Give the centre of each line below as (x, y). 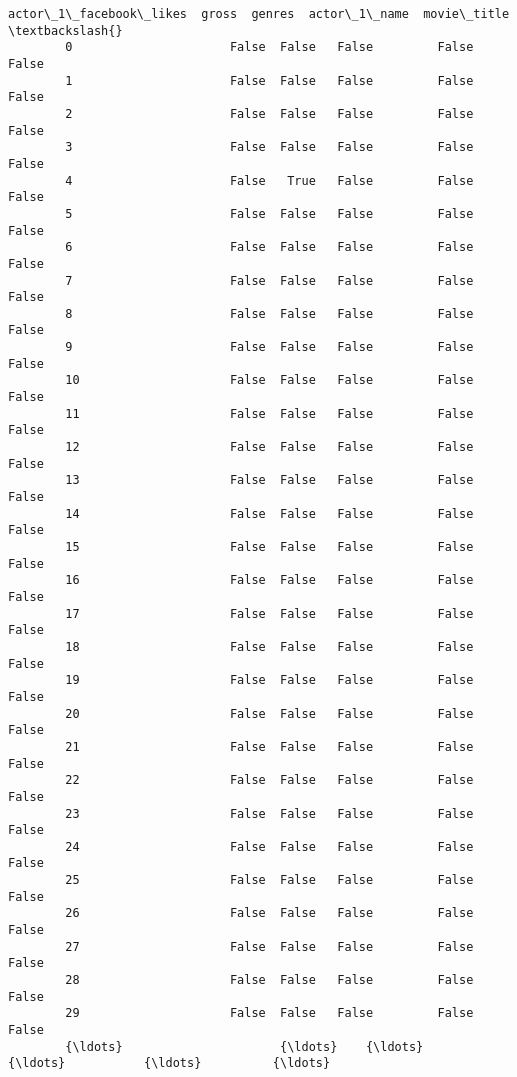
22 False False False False (269, 780)
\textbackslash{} (65, 30)
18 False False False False (269, 646)
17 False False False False (269, 613)
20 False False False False (269, 713)
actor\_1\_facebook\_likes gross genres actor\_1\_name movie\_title (259, 14)
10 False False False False (269, 380)
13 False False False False (269, 480)
